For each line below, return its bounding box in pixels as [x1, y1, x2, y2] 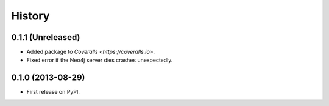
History [11, 9, 50, 22]
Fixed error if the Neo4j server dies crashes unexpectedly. [26, 56, 173, 64]
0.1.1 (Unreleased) [11, 32, 80, 42]
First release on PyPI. [26, 88, 80, 96]
